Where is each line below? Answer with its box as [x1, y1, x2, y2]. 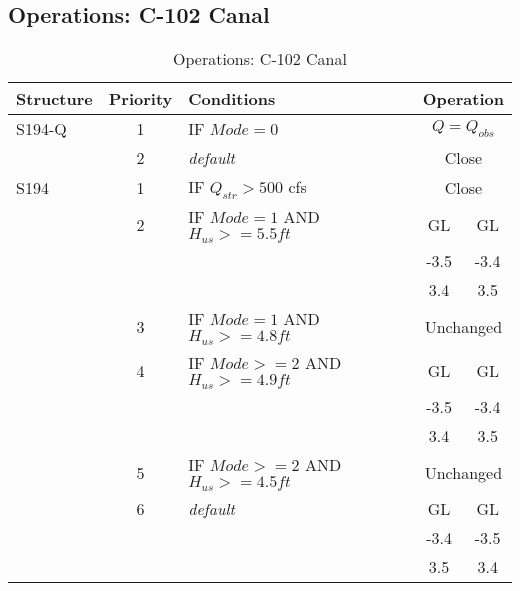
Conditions [188, 87, 276, 111]
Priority [108, 87, 173, 111]
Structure [16, 87, 93, 111]
